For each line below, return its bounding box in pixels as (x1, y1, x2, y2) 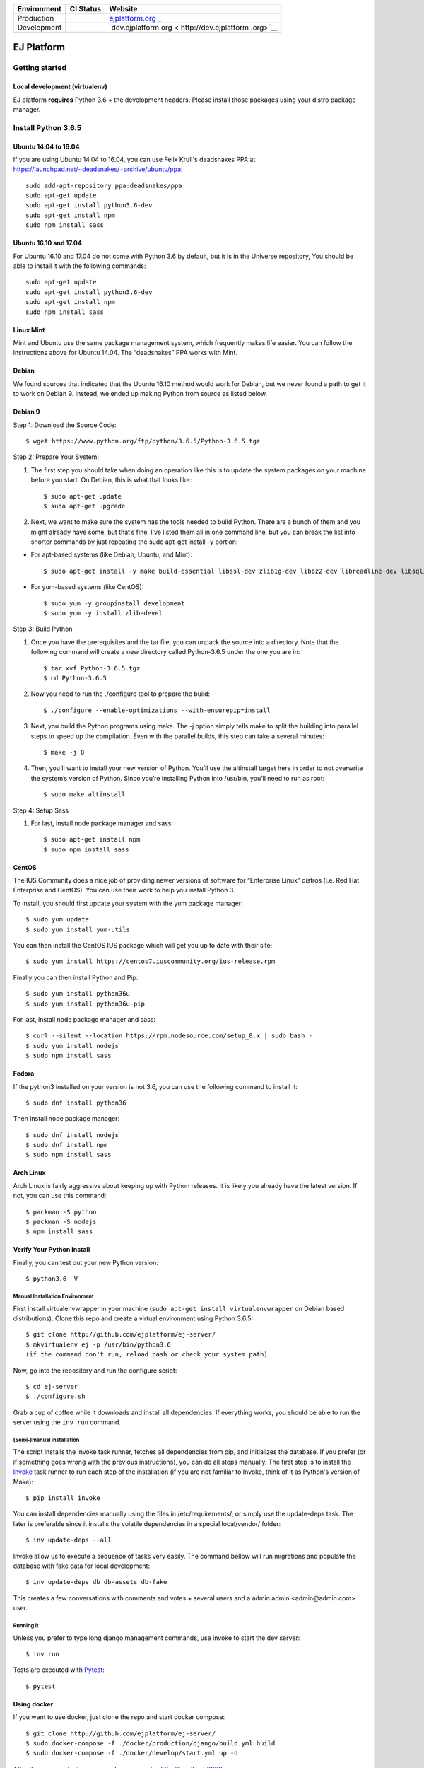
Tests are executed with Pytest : (13, 1665, 105, 1674)
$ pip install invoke (25, 1494, 100, 1502)
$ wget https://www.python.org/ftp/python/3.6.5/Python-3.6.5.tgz (25, 437, 261, 445)
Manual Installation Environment (13, 1293, 95, 1300)
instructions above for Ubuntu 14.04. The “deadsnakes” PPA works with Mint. (13, 349, 238, 357)
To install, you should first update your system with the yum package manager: (13, 899, 243, 907)
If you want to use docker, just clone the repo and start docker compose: (13, 1713, 225, 1721)
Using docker (13, 1699, 54, 1708)
